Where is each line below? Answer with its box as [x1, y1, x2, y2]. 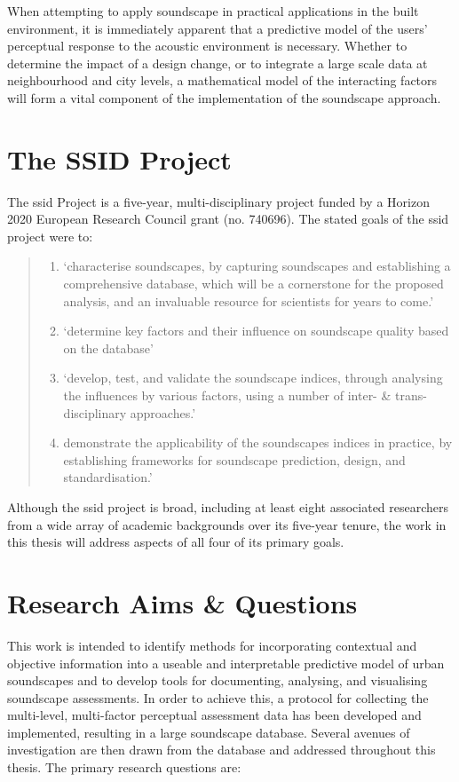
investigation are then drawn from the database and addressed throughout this [7, 740, 436, 759]
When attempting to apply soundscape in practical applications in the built [7, 2, 419, 20]
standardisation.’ [63, 468, 153, 486]
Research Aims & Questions [7, 584, 358, 620]
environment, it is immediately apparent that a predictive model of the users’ [7, 19, 428, 37]
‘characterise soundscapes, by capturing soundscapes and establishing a [63, 257, 451, 275]
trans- [395, 386, 427, 405]
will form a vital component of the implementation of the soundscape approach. [7, 88, 441, 107]
